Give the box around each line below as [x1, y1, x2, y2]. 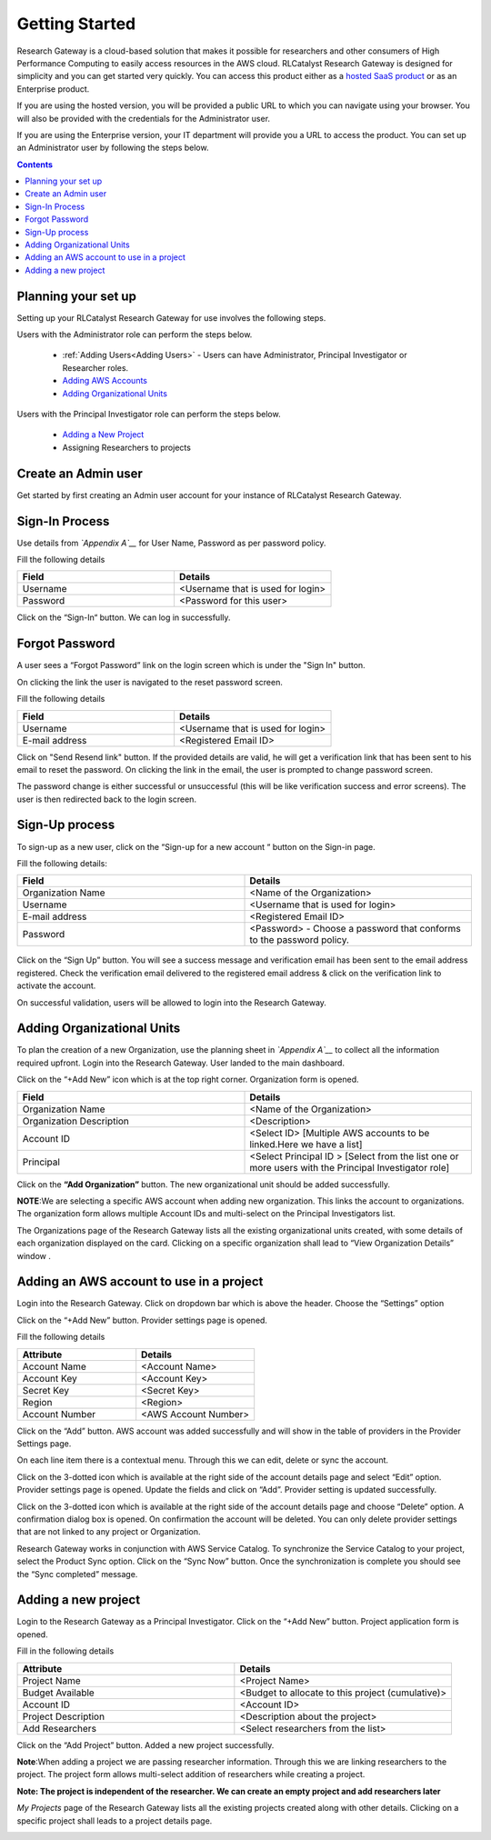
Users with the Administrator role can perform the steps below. [16, 329, 253, 340]
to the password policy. [249, 934, 350, 946]
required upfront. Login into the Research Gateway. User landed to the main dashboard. [16, 1057, 346, 1068]
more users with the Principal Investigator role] [249, 1161, 450, 1174]
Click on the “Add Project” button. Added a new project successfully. [16, 1739, 275, 1750]
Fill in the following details [16, 1645, 115, 1656]
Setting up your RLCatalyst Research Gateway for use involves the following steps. [16, 312, 326, 323]
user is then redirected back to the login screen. [16, 794, 197, 805]
